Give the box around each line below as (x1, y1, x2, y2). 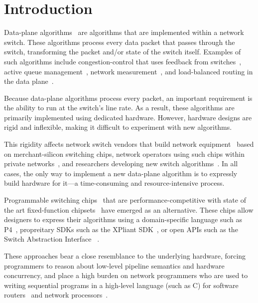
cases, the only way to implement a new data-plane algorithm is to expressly (4, 168, 238, 178)
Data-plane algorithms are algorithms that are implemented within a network (4, 27, 244, 37)
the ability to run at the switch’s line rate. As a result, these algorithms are (4, 102, 235, 113)
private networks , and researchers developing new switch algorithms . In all (4, 158, 238, 169)
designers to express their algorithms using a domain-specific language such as (4, 214, 242, 225)
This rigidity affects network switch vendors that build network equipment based (4, 139, 254, 149)
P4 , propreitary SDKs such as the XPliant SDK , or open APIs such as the (4, 224, 238, 234)
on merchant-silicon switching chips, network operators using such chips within (4, 148, 245, 159)
